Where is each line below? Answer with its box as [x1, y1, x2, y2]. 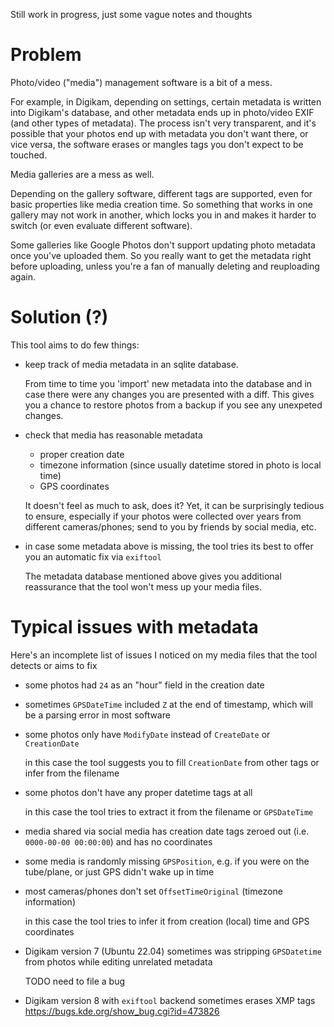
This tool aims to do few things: [10, 339, 140, 351]
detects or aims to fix [10, 659, 98, 671]
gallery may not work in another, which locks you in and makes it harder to [10, 209, 317, 221]
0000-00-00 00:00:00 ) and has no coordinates [24, 835, 213, 848]
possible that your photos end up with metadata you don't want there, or [10, 127, 309, 139]
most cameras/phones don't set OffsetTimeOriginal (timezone [24, 885, 283, 897]
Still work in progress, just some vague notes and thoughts [10, 9, 253, 20]
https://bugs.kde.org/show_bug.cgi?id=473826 [24, 1005, 220, 1017]
